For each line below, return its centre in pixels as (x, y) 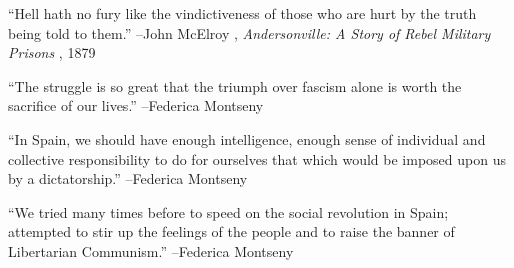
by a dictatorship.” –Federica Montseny (128, 178)
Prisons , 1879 (52, 52)
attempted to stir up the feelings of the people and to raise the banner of (231, 231)
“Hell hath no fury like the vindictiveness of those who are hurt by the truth (242, 13)
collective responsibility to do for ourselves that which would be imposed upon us (257, 158)
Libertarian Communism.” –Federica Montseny (151, 250)
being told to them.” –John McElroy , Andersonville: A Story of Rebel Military (249, 32)
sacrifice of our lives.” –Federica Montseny (136, 105)
